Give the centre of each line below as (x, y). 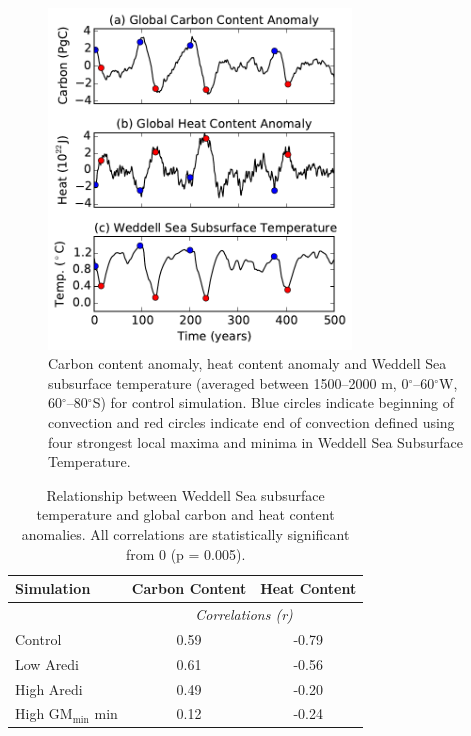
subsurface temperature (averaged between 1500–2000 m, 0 (228, 382)
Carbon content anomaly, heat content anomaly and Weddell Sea (247, 363)
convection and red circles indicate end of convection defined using (251, 422)
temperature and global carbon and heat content (185, 514)
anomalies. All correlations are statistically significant (185, 533)
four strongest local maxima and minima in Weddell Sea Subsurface (255, 441)
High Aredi (49, 688)
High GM (44, 713)
